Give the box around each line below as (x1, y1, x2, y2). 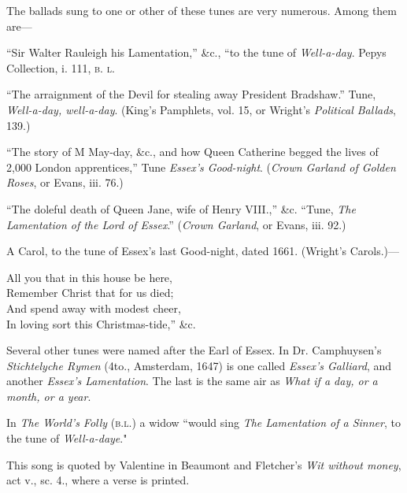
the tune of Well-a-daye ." (6, 430, 128, 447)
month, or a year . (6, 387, 91, 404)
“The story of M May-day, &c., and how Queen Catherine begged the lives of (6, 143, 379, 160)
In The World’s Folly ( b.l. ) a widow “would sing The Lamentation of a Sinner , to (6, 414, 401, 431)
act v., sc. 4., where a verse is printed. (6, 472, 190, 488)
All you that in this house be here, (6, 269, 172, 285)
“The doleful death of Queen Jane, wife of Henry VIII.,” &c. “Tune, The (6, 200, 356, 217)
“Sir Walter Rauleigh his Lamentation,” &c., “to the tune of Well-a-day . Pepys (6, 44, 387, 61)
